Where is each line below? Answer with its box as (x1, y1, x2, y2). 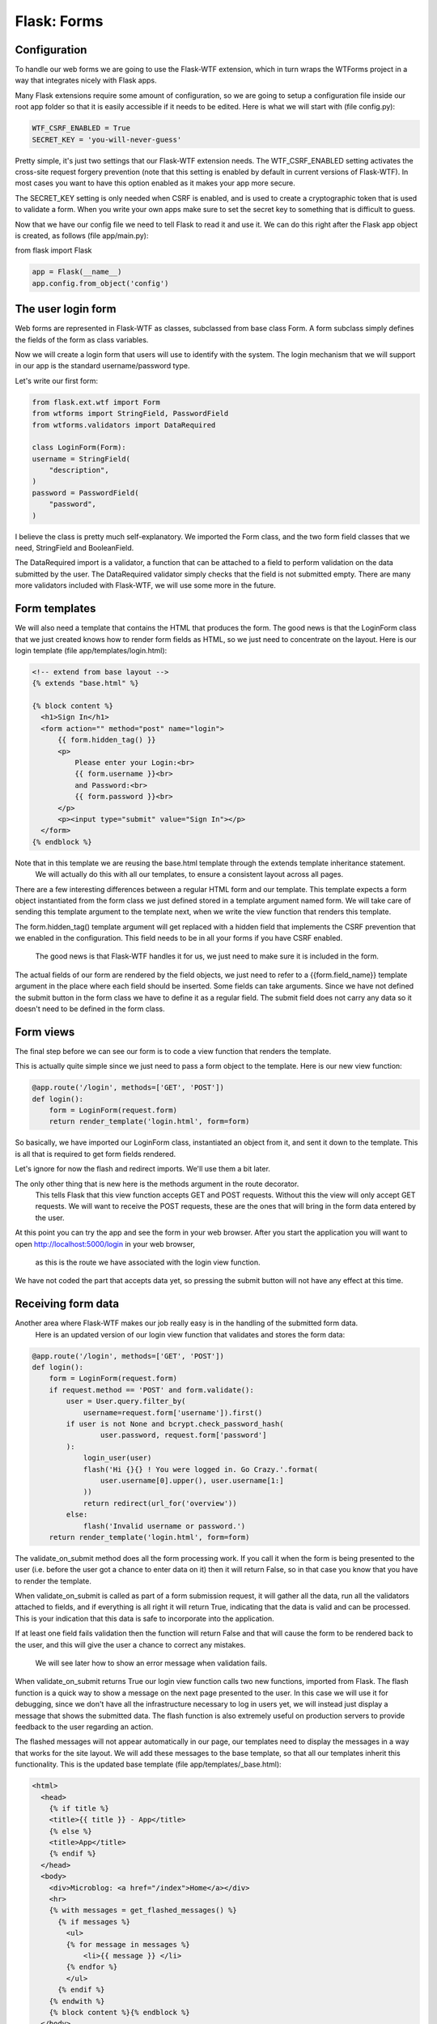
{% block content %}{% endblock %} (49, 2008, 190, 2017)
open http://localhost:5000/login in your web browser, (15, 1239, 196, 1248)
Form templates (15, 602, 96, 615)
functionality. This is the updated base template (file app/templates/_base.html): (15, 1759, 282, 1769)
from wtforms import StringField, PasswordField (32, 409, 229, 419)
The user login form (15, 302, 117, 316)
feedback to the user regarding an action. (15, 1721, 154, 1732)
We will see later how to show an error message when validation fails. (35, 1658, 267, 1668)
